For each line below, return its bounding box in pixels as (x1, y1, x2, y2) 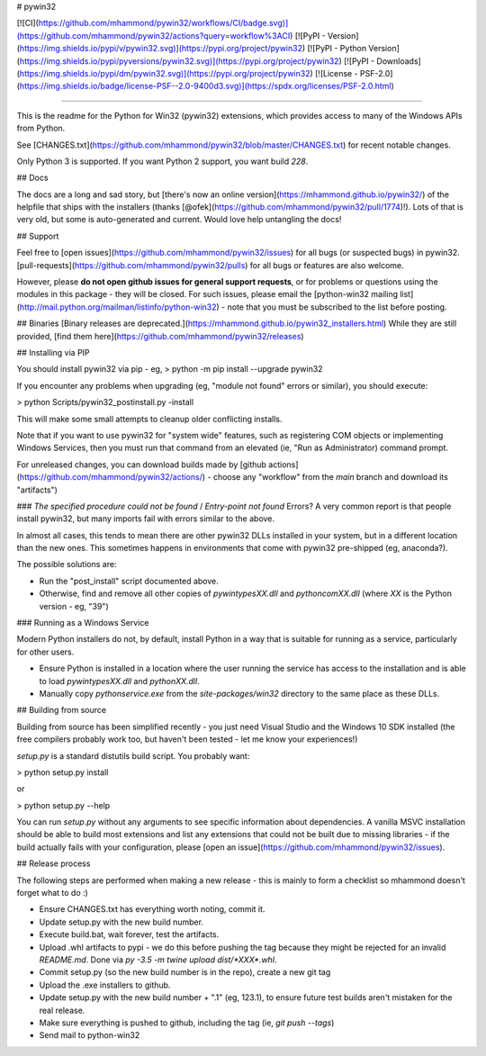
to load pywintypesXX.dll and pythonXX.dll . (39, 675, 200, 686)
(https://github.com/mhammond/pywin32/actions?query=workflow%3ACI (16, 30, 291, 41)
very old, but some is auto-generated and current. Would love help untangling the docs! (16, 214, 342, 225)
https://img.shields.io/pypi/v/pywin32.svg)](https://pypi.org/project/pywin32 (19, 43, 303, 54)
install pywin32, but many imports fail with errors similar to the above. (16, 513, 274, 524)
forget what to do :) (16, 888, 89, 898)
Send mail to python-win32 (39, 1030, 140, 1041)
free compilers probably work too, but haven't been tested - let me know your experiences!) (16, 734, 358, 745)
